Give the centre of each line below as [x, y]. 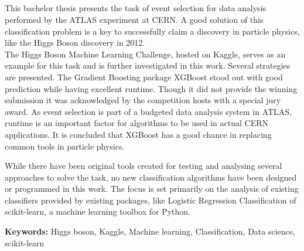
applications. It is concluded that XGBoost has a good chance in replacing [138, 134]
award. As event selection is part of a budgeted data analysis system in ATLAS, [148, 111]
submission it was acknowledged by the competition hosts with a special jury [143, 100]
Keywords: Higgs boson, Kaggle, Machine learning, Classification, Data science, [150, 231]
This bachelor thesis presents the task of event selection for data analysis [136, 8]
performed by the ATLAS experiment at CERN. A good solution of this [134, 19]
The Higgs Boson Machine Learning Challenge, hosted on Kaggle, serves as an [145, 54]
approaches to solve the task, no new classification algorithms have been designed [151, 177]
